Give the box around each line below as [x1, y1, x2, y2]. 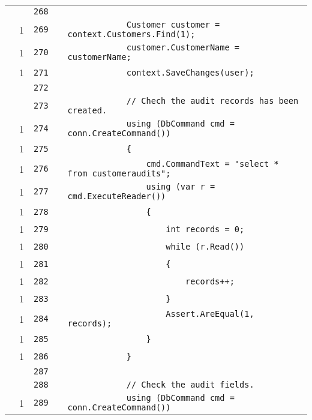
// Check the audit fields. [126, 380, 254, 389]
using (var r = [146, 182, 215, 191]
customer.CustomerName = [126, 43, 240, 52]
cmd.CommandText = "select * [146, 159, 279, 169]
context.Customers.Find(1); [67, 29, 196, 39]
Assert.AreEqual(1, [166, 309, 254, 319]
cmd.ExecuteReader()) [67, 191, 166, 201]
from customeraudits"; [67, 169, 171, 178]
